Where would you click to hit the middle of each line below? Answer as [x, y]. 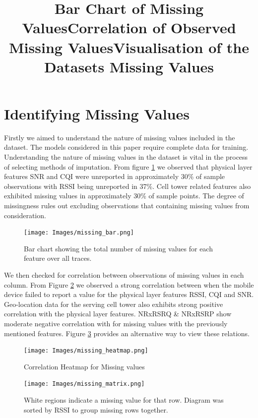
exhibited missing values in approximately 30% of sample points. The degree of [124, 196]
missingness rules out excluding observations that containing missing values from [127, 206]
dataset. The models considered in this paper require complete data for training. [126, 147]
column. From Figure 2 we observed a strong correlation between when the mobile [129, 284]
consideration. [25, 215]
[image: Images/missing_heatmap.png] [86, 351]
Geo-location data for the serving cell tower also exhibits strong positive [114, 304]
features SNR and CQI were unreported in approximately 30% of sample [115, 176]
